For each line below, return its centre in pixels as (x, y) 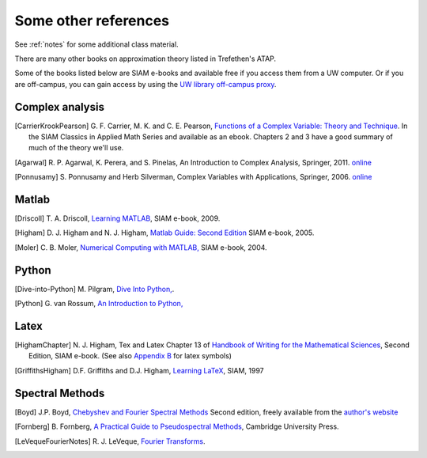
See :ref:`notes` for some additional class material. (96, 44)
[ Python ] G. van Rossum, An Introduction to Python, (99, 304)
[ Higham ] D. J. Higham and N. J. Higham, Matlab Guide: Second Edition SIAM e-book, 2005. (164, 233)
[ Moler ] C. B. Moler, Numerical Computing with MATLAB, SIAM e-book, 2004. (141, 247)
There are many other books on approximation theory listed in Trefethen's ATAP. (145, 59)
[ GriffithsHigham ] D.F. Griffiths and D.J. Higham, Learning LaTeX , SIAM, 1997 (139, 370)
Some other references (92, 21)
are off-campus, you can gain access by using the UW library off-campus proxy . (145, 84)
